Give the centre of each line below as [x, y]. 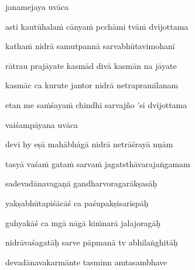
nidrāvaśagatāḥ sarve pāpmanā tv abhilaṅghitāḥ [92, 242]
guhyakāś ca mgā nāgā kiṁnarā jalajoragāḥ [83, 222]
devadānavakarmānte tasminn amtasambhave [86, 262]
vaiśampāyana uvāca [42, 124]
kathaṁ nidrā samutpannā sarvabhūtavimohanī [90, 46]
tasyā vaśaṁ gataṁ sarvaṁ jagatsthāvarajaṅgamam [98, 163]
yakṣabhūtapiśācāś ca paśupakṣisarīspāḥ [77, 202]
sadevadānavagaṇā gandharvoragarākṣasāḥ [81, 183]
